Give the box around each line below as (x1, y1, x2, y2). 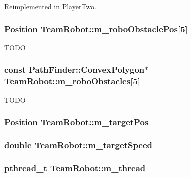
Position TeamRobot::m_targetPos (4, 116, 149, 128)
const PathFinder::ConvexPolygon (4, 63, 145, 76)
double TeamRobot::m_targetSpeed (4, 138, 153, 151)
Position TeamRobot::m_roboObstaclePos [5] (4, 22, 188, 35)
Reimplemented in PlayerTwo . (4, 1, 96, 11)
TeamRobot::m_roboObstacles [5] (4, 75, 141, 87)
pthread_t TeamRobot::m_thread (4, 161, 146, 174)
